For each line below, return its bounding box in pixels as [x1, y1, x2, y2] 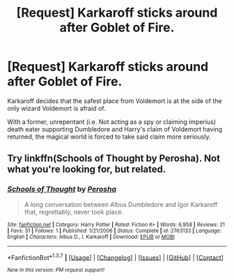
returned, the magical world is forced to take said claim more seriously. [7, 132, 211, 141]
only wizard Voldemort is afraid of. [7, 104, 106, 112]
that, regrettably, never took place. [24, 208, 124, 216]
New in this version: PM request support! [7, 267, 105, 274]
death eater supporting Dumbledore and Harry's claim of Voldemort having [7, 125, 223, 133]
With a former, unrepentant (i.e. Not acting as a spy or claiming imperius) [7, 117, 217, 126]
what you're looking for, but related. [7, 164, 166, 176]
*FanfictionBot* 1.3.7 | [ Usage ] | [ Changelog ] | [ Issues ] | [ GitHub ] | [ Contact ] [7, 252, 224, 262]
